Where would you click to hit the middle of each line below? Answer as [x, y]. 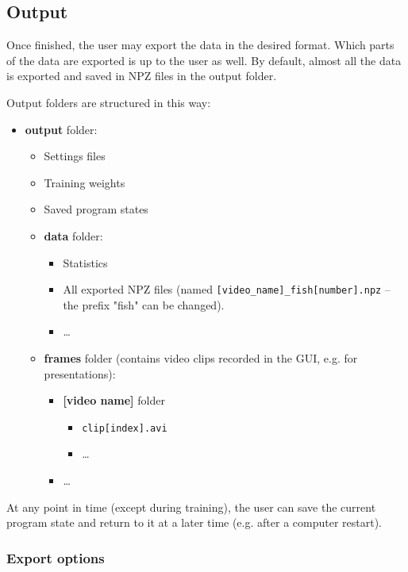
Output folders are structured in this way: [109, 102]
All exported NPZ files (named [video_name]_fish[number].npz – [227, 289]
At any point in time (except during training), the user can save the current [191, 507]
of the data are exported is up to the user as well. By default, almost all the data [204, 60]
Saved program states [96, 209]
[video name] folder [114, 400]
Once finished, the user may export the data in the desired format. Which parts [200, 45]
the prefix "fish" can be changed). [144, 304]
